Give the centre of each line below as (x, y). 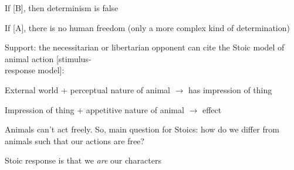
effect (212, 109)
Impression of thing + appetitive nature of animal (94, 109)
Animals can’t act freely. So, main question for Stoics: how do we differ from (142, 129)
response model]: (35, 70)
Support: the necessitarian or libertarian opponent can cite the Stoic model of (145, 47)
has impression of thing (230, 89)
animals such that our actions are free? (75, 140)
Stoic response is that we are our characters (83, 160)
